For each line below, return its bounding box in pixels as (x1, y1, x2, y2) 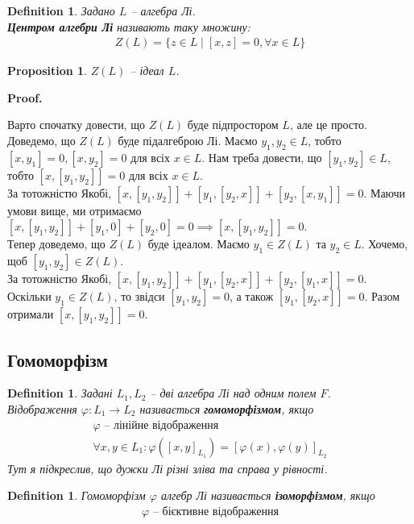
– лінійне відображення (104, 419, 219, 431)
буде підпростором (187, 116, 279, 133)
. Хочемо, (361, 235, 408, 252)
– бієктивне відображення (152, 505, 279, 518)
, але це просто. (289, 116, 367, 133)
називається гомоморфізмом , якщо (139, 400, 314, 417)
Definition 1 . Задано (7, 2, 115, 19)
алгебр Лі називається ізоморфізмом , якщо (160, 487, 375, 504)
